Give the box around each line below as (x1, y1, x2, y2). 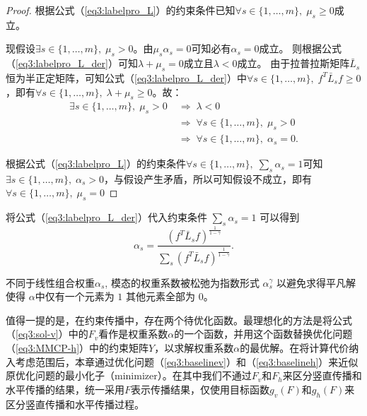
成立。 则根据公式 (259, 41, 342, 56)
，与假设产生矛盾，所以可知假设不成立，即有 (104, 171, 313, 186)
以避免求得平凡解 (276, 275, 356, 290)
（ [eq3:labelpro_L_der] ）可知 (6, 56, 138, 71)
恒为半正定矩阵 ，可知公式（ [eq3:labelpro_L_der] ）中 (6, 70, 247, 85)
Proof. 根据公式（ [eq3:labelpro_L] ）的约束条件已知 (6, 3, 235, 17)
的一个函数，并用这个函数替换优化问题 (174, 326, 353, 341)
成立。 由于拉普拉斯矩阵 (237, 56, 350, 71)
